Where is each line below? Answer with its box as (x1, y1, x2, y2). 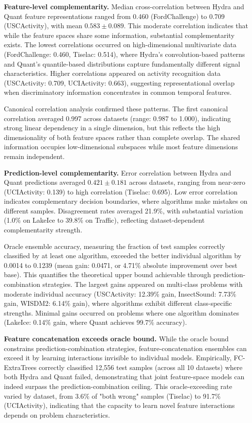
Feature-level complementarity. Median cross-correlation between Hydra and (4, 1, 244, 11)
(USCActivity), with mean (4, 20, 82, 31)
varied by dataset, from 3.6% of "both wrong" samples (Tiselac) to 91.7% (4, 390, 221, 401)
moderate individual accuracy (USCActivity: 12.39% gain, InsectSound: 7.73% (4, 288, 236, 299)
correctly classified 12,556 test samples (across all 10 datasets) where (38, 362, 243, 372)
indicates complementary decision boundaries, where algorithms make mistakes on (4, 196, 248, 206)
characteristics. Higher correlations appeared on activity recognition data (4, 68, 220, 78)
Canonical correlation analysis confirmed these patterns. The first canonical (4, 103, 228, 113)
